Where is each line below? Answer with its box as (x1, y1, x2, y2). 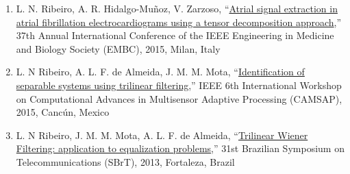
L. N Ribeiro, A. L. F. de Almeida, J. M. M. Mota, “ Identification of (16, 64, 305, 79)
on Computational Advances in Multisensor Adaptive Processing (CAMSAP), (16, 91, 342, 105)
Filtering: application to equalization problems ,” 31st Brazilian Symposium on (16, 141, 345, 156)
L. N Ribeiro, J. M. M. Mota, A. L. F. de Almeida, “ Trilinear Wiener (16, 127, 308, 142)
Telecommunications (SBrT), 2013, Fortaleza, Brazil (16, 154, 235, 169)
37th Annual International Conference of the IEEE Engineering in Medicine (16, 28, 334, 42)
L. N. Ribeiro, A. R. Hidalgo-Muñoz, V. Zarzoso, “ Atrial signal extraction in (16, 1, 338, 15)
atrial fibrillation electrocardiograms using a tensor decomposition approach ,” (16, 14, 342, 29)
